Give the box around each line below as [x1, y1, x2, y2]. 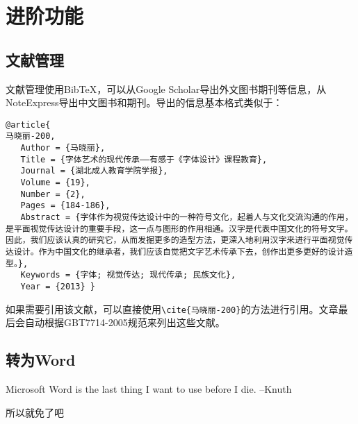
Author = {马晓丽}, [20, 143, 106, 153]
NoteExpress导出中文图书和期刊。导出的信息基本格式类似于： [6, 95, 283, 110]
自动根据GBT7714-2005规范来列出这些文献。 [24, 315, 225, 330]
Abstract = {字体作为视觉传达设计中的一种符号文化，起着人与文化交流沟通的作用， [20, 212, 353, 223]
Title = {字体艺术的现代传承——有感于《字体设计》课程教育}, [20, 154, 268, 164]
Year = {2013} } [20, 281, 95, 291]
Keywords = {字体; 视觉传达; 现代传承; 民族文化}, [20, 270, 236, 280]
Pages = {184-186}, [20, 201, 111, 211]
